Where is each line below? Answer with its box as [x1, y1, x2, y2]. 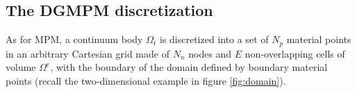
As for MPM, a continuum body [6, 32, 143, 46]
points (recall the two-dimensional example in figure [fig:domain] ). [6, 73, 286, 87]
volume [6, 60, 36, 74]
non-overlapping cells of [244, 46, 345, 60]
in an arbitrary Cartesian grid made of [6, 46, 169, 60]
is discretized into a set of [159, 32, 269, 46]
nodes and [188, 46, 232, 60]
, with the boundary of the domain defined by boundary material [50, 60, 328, 74]
